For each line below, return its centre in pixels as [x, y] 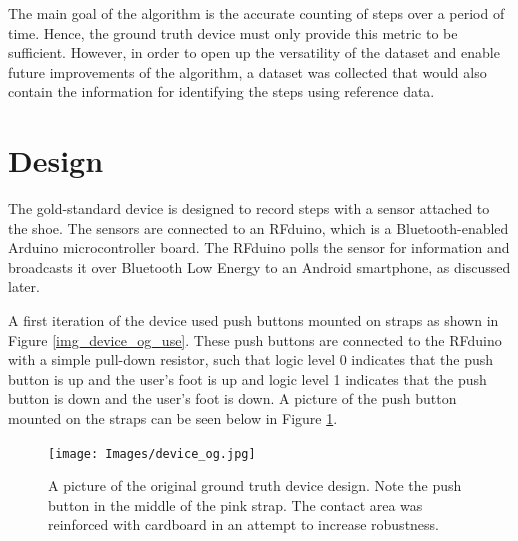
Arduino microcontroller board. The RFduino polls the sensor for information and [259, 247]
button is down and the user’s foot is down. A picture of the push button [232, 398]
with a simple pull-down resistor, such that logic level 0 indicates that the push [251, 359]
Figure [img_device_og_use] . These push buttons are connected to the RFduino [255, 339]
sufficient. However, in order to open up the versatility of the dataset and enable [254, 52]
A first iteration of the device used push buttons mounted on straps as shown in [253, 320]
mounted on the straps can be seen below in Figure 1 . [173, 418]
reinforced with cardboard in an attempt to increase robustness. [244, 524]
